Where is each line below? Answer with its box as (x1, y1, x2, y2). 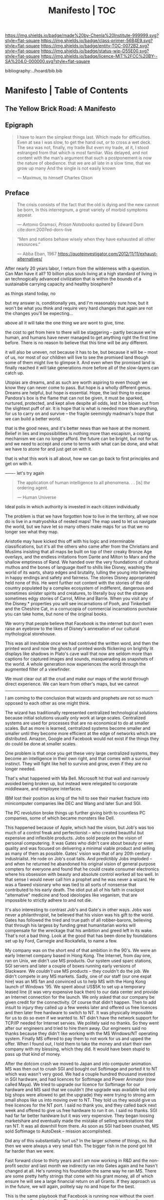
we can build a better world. (5, 416, 61, 422)
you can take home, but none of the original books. (5, 611, 108, 617)
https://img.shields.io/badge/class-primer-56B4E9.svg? (41, 38, 153, 44)
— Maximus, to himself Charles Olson (17, 175, 93, 180)
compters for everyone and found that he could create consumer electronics (5, 866, 159, 872)
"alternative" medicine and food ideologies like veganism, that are (5, 892, 138, 898)
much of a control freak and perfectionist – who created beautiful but (5, 830, 144, 836)
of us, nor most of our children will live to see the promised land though (5, 354, 149, 360)
